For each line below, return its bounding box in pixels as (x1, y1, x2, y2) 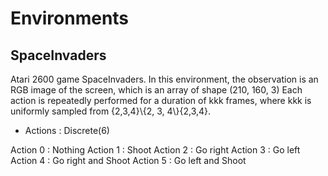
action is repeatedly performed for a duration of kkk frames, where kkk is (10, 95, 312, 106)
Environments (10, 7, 130, 30)
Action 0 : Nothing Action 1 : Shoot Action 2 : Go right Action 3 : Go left (10, 144, 301, 156)
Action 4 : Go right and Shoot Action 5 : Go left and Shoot (10, 155, 247, 166)
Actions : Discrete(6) (24, 125, 110, 136)
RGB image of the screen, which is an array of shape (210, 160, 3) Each (10, 84, 303, 96)
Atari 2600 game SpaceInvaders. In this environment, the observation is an (10, 73, 319, 85)
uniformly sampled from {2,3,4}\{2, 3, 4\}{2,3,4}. (10, 105, 212, 117)
